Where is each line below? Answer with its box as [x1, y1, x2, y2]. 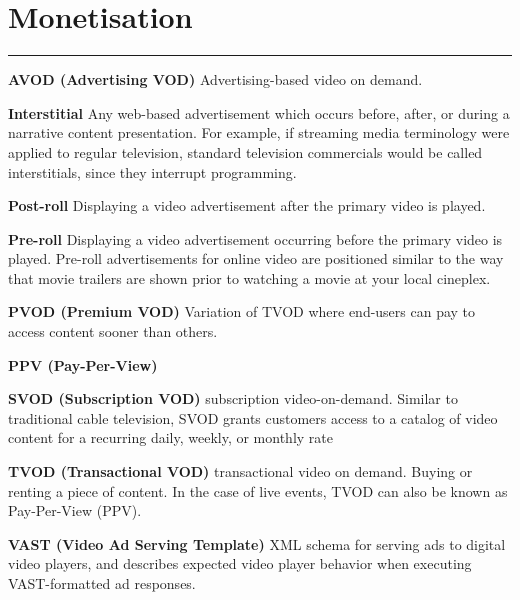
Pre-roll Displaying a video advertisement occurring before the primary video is [8, 228, 503, 249]
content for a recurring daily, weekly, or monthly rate [8, 427, 333, 448]
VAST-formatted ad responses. [8, 573, 196, 593]
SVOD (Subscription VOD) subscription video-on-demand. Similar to [8, 388, 458, 409]
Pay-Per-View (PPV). [8, 500, 142, 521]
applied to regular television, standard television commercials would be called [8, 141, 483, 162]
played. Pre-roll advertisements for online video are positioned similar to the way [8, 248, 504, 269]
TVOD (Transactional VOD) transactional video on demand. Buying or [8, 461, 473, 482]
